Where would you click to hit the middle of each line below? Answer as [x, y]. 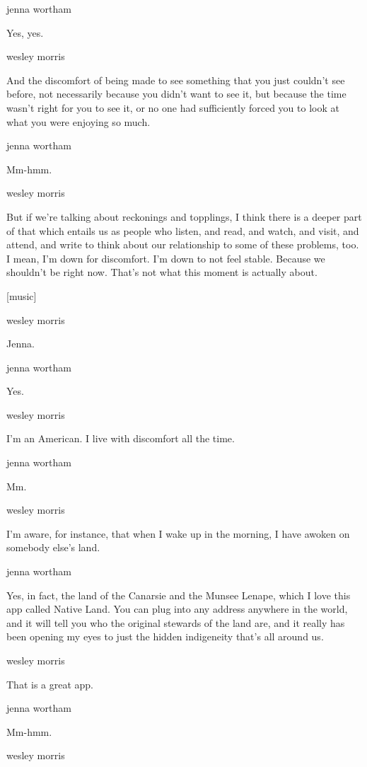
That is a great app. [50, 684]
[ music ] [22, 295]
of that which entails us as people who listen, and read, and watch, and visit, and [183, 230]
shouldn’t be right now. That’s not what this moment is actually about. [162, 272]
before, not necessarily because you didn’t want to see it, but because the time [176, 94]
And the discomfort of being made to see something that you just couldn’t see [176, 80]
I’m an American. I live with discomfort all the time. [121, 438]
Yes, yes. [25, 32]
